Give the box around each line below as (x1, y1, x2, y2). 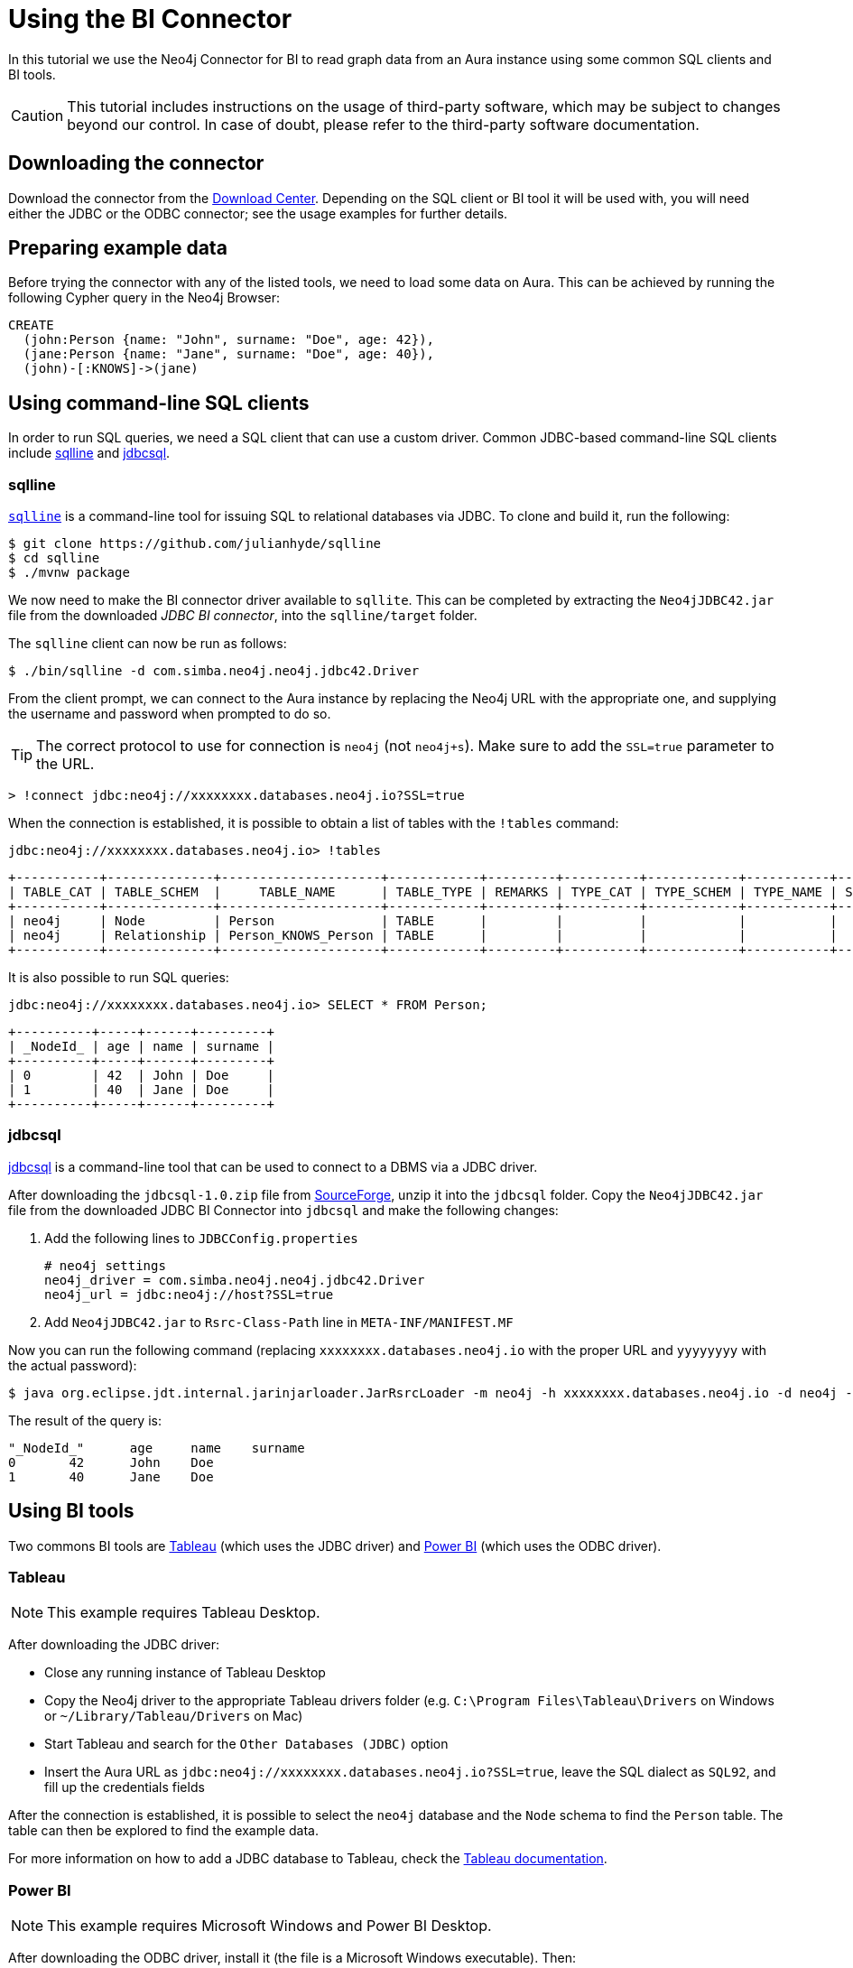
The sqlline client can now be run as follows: (8, 636, 287, 652)
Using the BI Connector (8, 4, 292, 34)
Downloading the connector (8, 152, 264, 175)
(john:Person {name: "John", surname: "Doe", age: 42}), (23, 332, 435, 348)
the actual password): (8, 1357, 137, 1373)
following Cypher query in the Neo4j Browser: (8, 290, 281, 306)
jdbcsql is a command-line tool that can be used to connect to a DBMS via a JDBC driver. (8, 1158, 538, 1174)
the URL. (36, 755, 95, 774)
